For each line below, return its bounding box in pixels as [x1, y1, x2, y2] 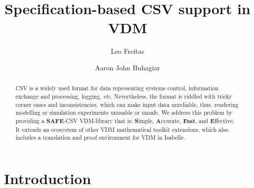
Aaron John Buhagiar [95, 62, 160, 72]
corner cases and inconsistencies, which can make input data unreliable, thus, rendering [15, 100, 239, 108]
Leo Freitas [110, 46, 145, 56]
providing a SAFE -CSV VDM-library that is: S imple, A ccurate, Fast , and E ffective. [15, 116, 234, 125]
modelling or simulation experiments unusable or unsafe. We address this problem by [15, 108, 233, 117]
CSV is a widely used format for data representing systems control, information [15, 84, 219, 92]
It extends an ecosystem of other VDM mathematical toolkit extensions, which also [15, 125, 229, 133]
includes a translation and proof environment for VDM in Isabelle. [15, 133, 185, 142]
